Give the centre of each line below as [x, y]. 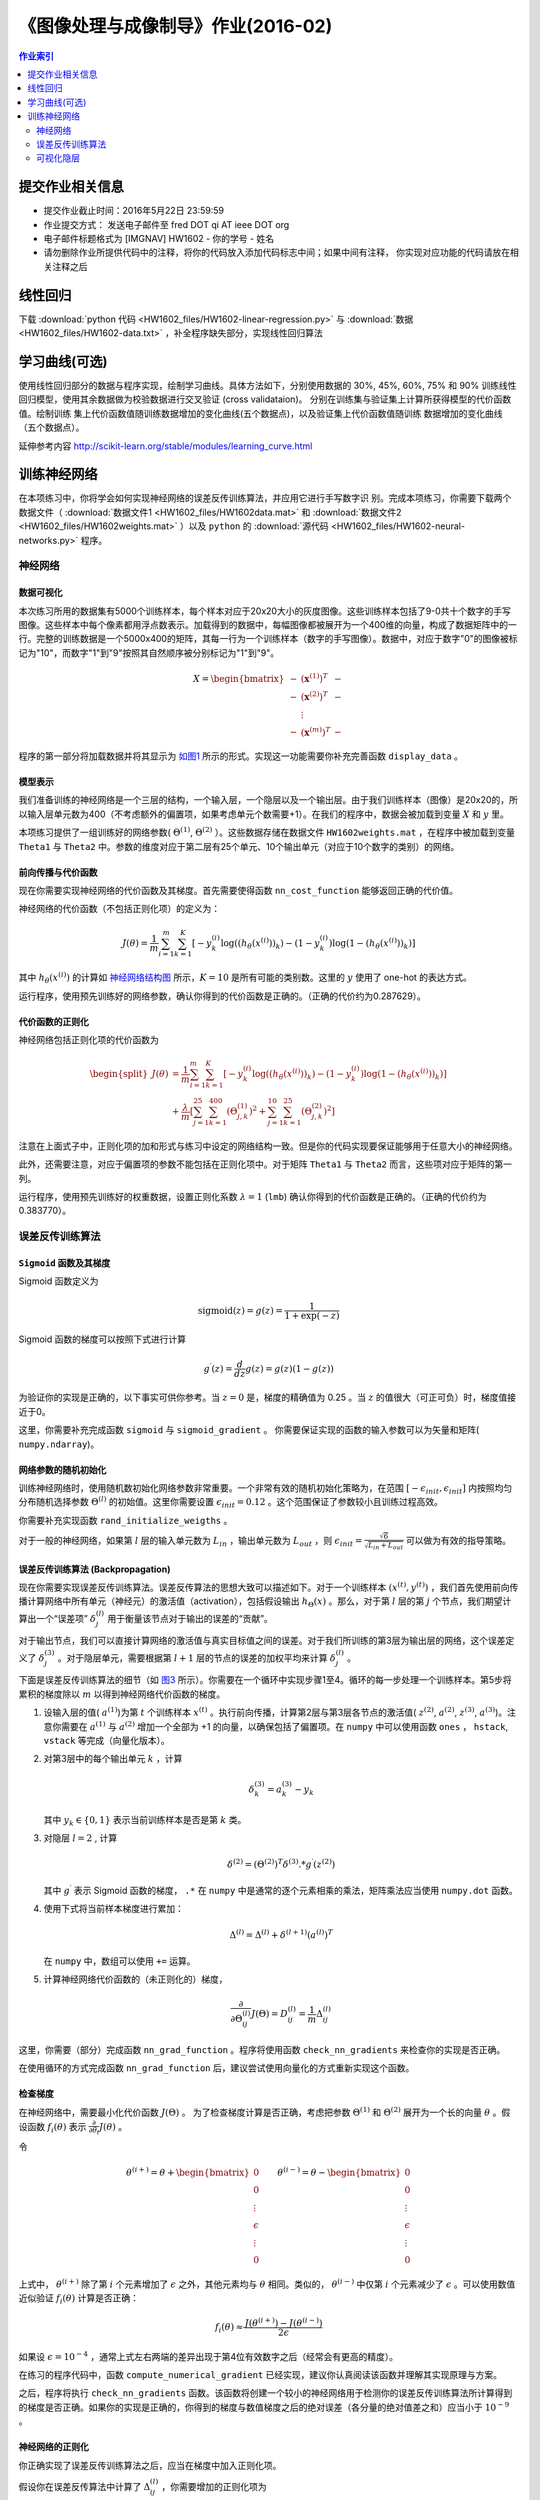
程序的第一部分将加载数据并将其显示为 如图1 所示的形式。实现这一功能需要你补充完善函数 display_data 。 [241, 756]
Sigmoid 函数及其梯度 [64, 1263]
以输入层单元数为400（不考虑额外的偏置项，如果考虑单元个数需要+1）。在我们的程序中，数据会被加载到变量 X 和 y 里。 [263, 814]
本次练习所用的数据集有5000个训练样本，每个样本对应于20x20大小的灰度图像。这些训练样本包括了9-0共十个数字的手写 [265, 611]
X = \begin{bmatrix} [239, 678]
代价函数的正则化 [53, 1021]
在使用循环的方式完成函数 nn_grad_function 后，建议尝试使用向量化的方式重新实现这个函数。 [216, 2068]
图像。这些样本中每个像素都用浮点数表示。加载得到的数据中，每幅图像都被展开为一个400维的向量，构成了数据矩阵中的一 [267, 624]
